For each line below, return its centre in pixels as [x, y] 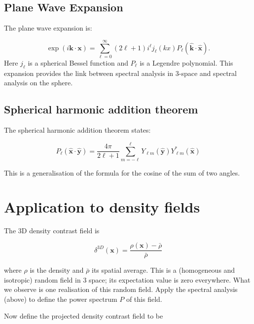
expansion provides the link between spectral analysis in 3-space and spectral [120, 73]
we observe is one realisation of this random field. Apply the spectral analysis [121, 289]
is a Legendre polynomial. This [186, 62]
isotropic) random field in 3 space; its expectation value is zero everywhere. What [127, 279]
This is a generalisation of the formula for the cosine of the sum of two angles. [122, 172]
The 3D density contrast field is [52, 230]
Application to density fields [102, 206]
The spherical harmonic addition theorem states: [77, 130]
